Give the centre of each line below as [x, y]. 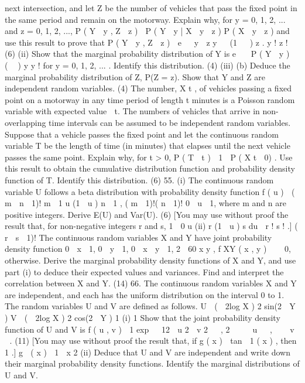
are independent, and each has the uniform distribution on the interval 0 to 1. [145, 294]
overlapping [25, 122]
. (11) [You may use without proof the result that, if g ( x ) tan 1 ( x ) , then [153, 341]
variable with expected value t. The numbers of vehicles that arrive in [132, 111]
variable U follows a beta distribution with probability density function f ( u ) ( [150, 191]
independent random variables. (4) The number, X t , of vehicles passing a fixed [148, 88]
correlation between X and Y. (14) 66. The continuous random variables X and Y [151, 283]
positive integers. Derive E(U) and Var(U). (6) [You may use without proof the [147, 214]
